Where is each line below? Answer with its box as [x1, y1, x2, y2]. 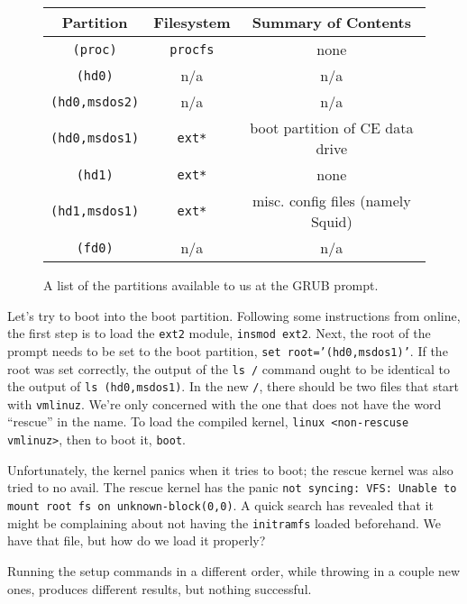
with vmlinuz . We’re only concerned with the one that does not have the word [7, 394, 442, 413]
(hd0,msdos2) [50, 94, 140, 109]
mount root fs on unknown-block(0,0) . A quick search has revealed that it [7, 496, 434, 515]
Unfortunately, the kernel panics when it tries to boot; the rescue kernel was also [7, 460, 453, 479]
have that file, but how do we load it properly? [7, 531, 266, 550]
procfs [169, 41, 215, 57]
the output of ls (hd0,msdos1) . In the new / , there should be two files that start [7, 377, 460, 396]
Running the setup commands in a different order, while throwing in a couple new [7, 561, 461, 580]
